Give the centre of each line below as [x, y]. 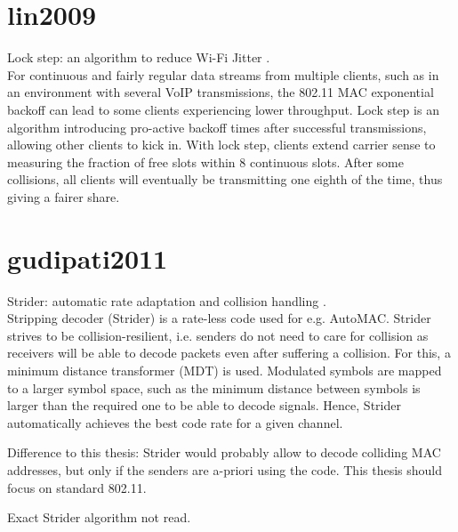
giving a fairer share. [64, 196]
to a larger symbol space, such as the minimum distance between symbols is [214, 387]
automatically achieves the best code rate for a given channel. [175, 422]
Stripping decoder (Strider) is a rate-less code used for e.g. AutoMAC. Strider [219, 318]
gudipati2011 [88, 258]
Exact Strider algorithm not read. [99, 517]
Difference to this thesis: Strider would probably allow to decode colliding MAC [224, 452]
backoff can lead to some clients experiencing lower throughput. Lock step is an [223, 109]
